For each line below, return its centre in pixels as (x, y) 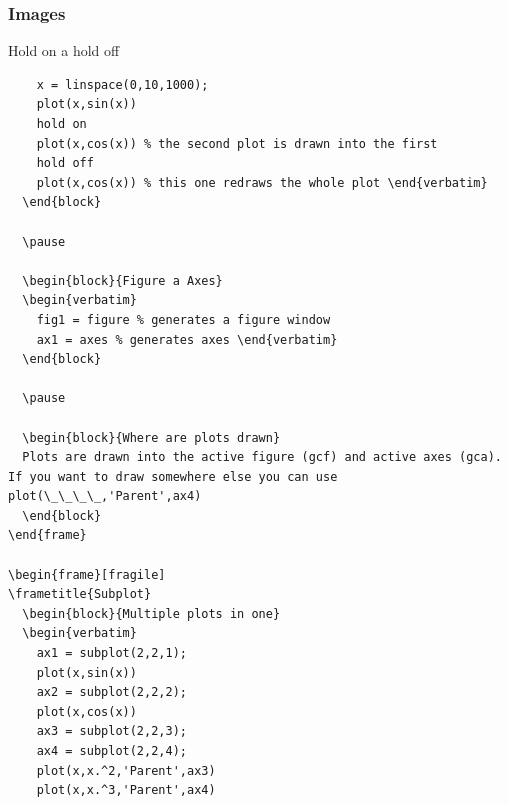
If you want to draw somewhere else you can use (173, 476)
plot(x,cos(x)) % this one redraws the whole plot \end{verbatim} (262, 182)
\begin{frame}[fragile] (87, 574)
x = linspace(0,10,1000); (122, 84)
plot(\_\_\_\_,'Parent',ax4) (105, 496)
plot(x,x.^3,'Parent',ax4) (126, 790)
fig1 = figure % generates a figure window (183, 319)
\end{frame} (47, 535)
